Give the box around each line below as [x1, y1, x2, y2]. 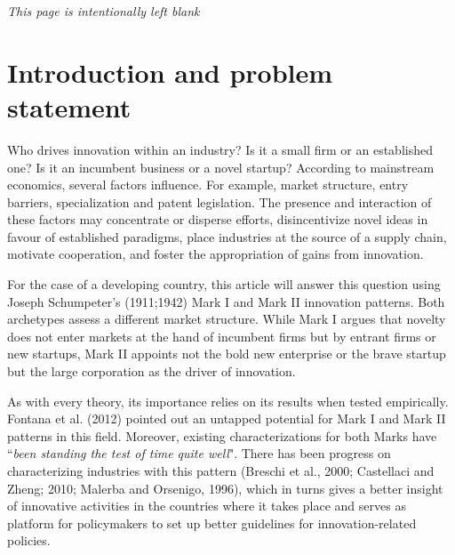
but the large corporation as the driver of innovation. [7, 362, 296, 381]
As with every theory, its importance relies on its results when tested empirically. [7, 391, 449, 410]
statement [7, 88, 132, 125]
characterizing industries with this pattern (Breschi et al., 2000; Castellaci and [7, 462, 435, 479]
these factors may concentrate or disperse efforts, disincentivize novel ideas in [7, 210, 428, 229]
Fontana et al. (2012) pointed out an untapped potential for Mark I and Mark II [7, 409, 446, 428]
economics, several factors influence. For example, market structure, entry [7, 175, 409, 194]
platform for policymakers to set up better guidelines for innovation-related [7, 513, 417, 532]
